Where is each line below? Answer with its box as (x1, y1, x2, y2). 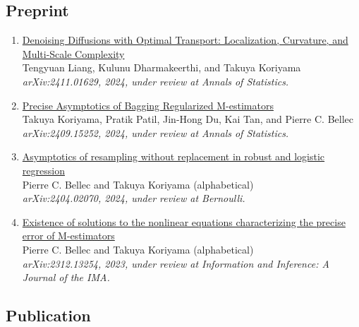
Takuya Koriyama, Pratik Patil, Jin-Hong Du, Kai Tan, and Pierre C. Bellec (22, 112, 353, 126)
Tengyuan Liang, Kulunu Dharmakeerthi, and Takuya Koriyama (22, 60, 301, 75)
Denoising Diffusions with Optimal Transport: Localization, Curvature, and (22, 32, 348, 47)
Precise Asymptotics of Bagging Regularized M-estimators (22, 97, 274, 112)
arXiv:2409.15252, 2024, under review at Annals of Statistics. (22, 125, 289, 140)
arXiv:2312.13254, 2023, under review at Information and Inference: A (22, 256, 329, 270)
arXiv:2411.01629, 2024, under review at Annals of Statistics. (22, 73, 289, 88)
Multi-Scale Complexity (22, 46, 125, 61)
